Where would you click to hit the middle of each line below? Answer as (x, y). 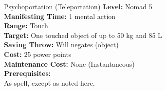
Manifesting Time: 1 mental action (60, 16)
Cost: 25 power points (38, 54)
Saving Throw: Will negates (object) (61, 45)
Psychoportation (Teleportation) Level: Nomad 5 (78, 6)
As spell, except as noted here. (49, 82)
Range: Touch (26, 26)
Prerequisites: (28, 73)
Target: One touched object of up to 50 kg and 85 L (83, 35)
